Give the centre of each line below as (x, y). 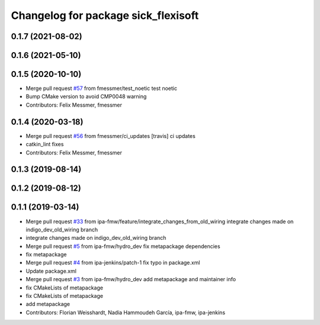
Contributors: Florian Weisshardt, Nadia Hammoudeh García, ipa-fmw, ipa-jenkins (125, 312)
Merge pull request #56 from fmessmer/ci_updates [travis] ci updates (111, 136)
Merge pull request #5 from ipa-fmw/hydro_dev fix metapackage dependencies (123, 246)
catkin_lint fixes (45, 144)
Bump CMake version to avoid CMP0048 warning (86, 96)
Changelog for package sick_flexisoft (105, 15)
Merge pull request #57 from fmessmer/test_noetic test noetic (102, 88)
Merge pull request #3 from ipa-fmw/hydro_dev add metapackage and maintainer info (131, 279)
